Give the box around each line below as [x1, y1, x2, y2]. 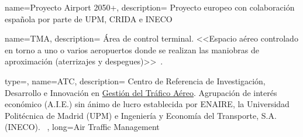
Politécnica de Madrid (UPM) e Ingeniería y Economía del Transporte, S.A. [5, 109, 277, 121]
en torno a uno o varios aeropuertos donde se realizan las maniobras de [5, 43, 259, 56]
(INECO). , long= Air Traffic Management [5, 121, 160, 133]
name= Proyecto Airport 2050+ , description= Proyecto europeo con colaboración [5, 1, 295, 13]
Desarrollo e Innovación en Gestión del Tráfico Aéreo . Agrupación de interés [5, 86, 277, 98]
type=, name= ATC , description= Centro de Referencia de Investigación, [5, 74, 266, 87]
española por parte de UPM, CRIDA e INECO [5, 12, 173, 25]
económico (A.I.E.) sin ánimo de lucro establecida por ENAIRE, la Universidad [5, 98, 290, 110]
